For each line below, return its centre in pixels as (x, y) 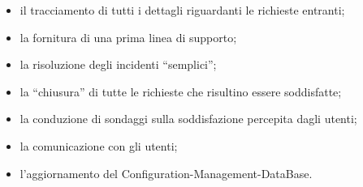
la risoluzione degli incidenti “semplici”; (118, 64)
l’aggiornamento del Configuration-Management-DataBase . (166, 173)
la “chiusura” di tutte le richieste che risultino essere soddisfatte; (181, 91)
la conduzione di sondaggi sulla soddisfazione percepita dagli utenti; (188, 119)
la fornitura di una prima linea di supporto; (128, 37)
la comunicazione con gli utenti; (99, 145)
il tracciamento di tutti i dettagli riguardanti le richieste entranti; (182, 10)
